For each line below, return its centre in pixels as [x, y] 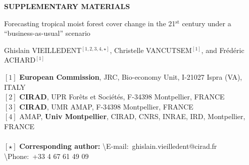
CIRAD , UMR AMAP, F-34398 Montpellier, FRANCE [106, 106]
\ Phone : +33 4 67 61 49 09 [46, 156]
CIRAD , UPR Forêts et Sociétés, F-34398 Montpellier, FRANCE [122, 97]
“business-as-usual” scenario [47, 33]
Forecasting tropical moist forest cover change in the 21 [90, 23]
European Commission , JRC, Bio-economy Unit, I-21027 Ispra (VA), [131, 76]
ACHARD [20, 60]
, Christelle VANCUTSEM [151, 50]
